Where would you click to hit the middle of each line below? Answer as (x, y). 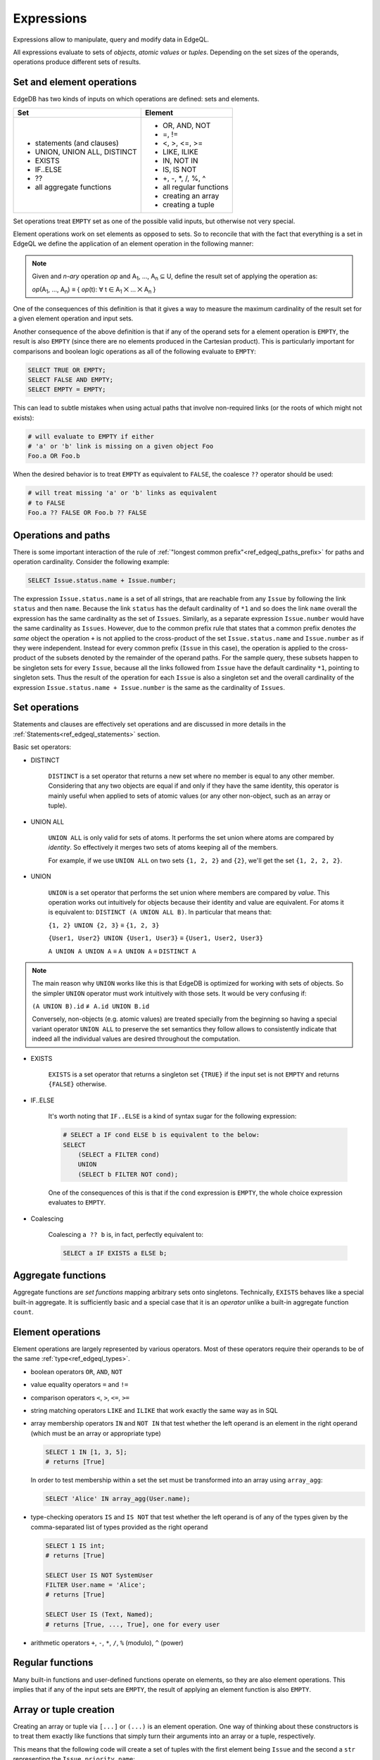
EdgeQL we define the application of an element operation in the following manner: (133, 244)
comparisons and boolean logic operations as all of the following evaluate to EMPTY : (134, 351)
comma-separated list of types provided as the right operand (119, 1527)
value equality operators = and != (80, 1385)
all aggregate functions (73, 187)
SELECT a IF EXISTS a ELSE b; (115, 1253)
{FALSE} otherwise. (77, 1084)
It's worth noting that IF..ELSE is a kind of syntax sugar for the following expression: (172, 1117)
